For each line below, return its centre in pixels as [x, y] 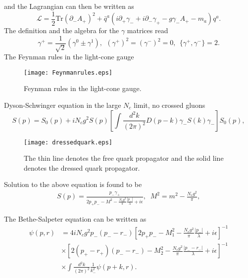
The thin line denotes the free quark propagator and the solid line [124, 158]
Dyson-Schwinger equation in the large [63, 105]
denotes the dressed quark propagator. [82, 167]
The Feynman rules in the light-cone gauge [69, 57]
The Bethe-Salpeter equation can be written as [75, 218]
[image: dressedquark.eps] [68, 142]
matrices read [148, 30]
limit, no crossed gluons [170, 105]
